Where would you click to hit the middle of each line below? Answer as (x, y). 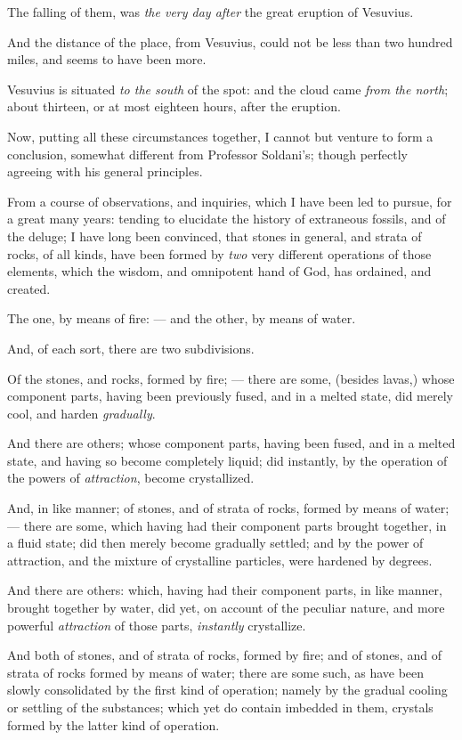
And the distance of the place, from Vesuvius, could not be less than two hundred (230, 41)
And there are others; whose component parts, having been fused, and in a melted (231, 443)
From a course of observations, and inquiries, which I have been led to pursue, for (230, 201)
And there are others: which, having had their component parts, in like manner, (225, 590)
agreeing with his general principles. (105, 171)
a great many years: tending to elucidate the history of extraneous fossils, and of (227, 219)
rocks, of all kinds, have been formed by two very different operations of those (219, 253)
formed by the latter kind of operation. (113, 724)
